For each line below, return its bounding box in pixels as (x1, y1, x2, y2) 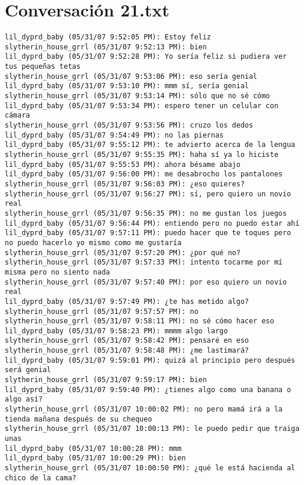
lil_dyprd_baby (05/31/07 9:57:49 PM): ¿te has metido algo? (5, 297, 249, 306)
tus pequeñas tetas (5, 62, 81, 71)
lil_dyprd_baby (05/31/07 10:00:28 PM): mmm (5, 444, 182, 453)
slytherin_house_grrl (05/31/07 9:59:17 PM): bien (5, 376, 207, 384)
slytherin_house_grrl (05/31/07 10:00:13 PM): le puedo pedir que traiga (5, 424, 300, 433)
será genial (5, 366, 51, 374)
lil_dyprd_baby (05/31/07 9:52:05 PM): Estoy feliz (5, 33, 211, 42)
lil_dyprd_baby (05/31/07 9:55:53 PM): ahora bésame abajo (5, 160, 240, 169)
